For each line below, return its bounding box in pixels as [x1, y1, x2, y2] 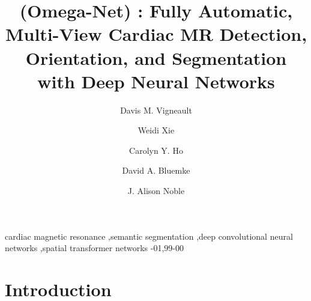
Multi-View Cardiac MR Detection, [5, 22, 307, 46]
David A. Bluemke [122, 164, 190, 177]
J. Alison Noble [127, 184, 185, 197]
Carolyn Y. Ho [129, 144, 183, 156]
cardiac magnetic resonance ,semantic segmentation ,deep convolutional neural [5, 230, 293, 242]
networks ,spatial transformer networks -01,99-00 [5, 242, 184, 254]
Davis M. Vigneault [120, 103, 192, 116]
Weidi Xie [137, 124, 175, 136]
